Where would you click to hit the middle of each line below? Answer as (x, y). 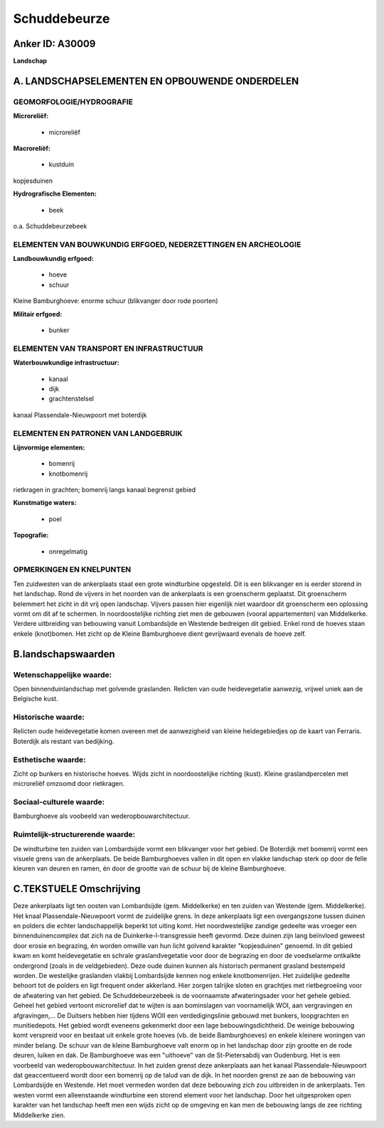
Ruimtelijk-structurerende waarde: (74, 834)
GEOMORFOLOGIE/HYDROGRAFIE (73, 102)
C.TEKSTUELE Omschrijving (77, 889)
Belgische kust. (36, 699)
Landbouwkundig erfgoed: (53, 259)
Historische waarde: (49, 717)
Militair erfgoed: (38, 314)
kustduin (62, 164)
